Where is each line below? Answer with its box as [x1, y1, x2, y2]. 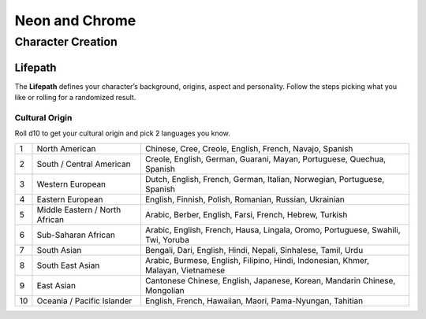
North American [36, 143, 96, 154]
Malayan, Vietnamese [144, 265, 226, 276]
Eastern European [36, 194, 103, 205]
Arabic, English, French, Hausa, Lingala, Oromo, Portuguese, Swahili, [144, 224, 402, 236]
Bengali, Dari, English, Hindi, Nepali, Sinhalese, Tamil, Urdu [144, 244, 364, 255]
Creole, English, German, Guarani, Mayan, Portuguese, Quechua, [144, 154, 387, 165]
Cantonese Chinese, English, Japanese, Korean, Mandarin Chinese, [144, 275, 396, 286]
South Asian [36, 244, 82, 255]
